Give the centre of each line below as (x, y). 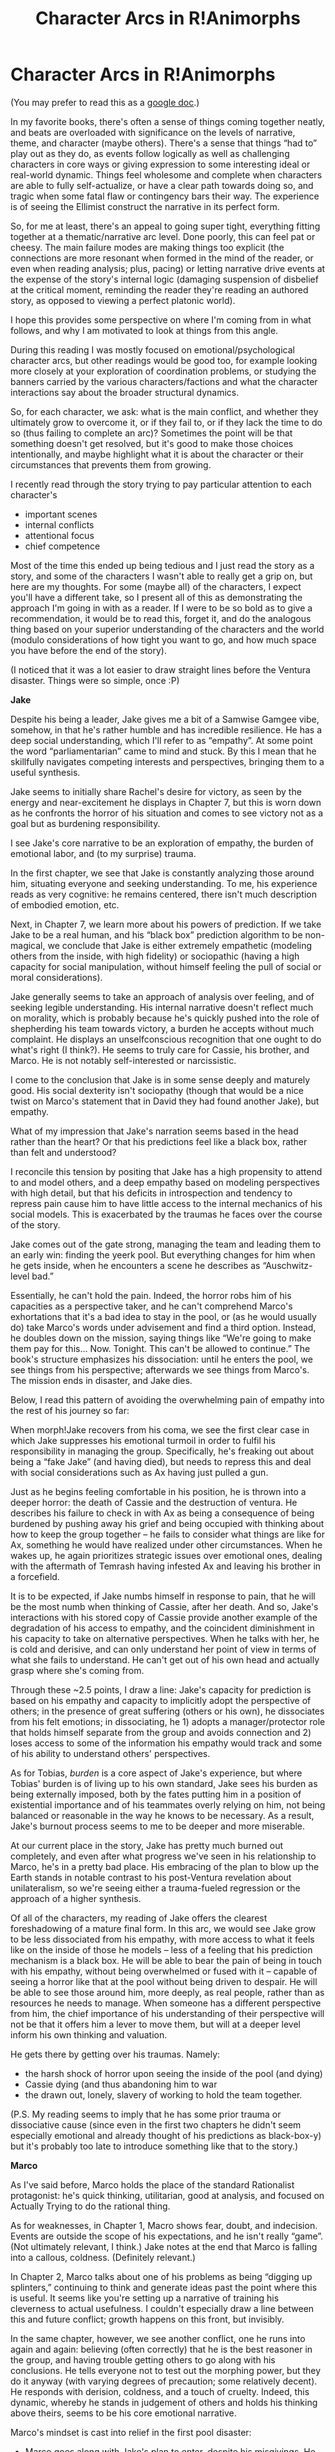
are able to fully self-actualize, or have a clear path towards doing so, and (162, 185)
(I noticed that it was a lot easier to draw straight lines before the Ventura (160, 669)
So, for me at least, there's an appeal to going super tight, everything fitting (165, 226)
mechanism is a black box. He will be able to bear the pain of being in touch (166, 1960)
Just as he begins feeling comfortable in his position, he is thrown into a (158, 1491)
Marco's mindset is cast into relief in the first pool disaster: (131, 2432)
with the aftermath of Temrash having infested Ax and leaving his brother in (166, 1566)
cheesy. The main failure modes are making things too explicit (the (147, 247)
